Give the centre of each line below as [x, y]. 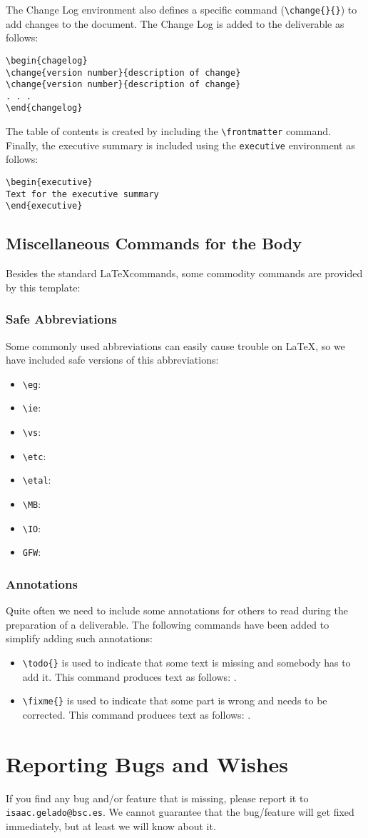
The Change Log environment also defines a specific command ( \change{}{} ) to [182, 9]
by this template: [43, 287]
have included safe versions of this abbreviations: [112, 360]
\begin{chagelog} [47, 60]
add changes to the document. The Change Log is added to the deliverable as [175, 23]
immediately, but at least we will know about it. [111, 825]
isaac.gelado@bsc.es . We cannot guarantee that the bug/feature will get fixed [180, 812]
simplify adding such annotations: [79, 638]
